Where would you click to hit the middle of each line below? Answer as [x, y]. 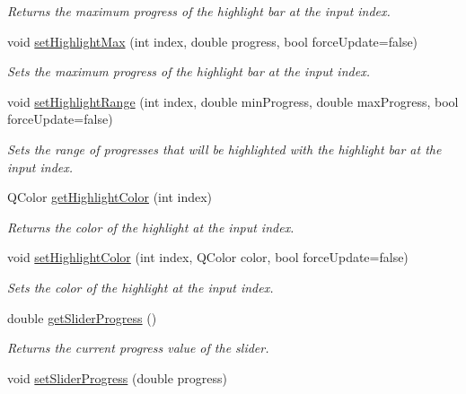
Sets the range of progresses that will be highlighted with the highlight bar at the [224, 149]
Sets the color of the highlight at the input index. [141, 287]
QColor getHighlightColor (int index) [110, 197]
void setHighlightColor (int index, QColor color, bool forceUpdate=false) [208, 257]
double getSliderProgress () [82, 317]
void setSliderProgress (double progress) [118, 377]
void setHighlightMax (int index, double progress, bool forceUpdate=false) [213, 41]
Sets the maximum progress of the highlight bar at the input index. [189, 71]
